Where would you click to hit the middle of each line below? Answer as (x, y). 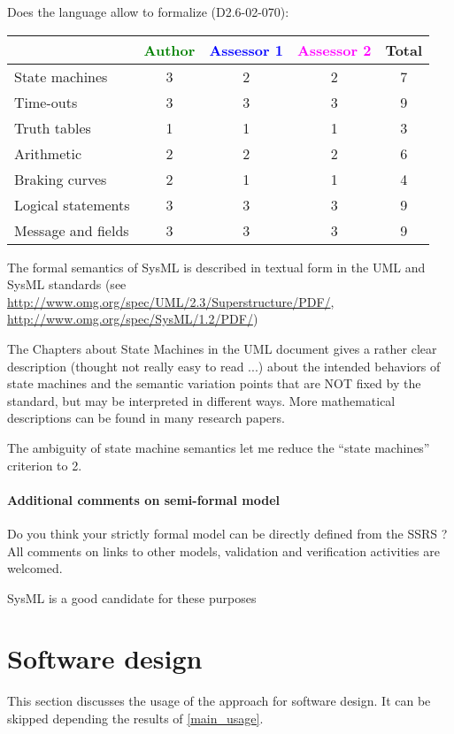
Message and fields (72, 230)
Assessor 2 (334, 50)
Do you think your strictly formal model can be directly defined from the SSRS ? (227, 533)
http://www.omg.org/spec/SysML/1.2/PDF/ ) (133, 319)
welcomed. (35, 568)
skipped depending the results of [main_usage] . (135, 719)
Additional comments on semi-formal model (144, 499)
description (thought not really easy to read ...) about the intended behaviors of (224, 366)
